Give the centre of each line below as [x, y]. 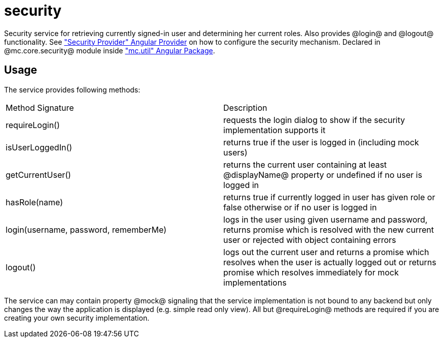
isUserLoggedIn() [39, 147]
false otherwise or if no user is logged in [300, 207]
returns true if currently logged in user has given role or [329, 197]
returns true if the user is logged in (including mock [321, 142]
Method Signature [40, 107]
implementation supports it [275, 130]
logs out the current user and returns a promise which [326, 252]
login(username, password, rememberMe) [86, 229]
